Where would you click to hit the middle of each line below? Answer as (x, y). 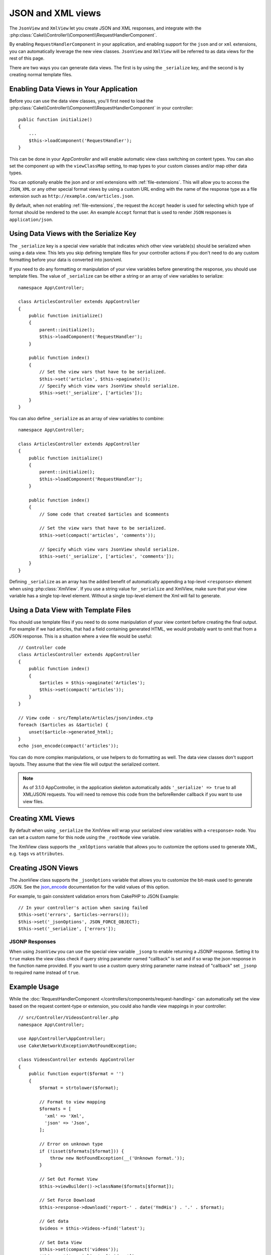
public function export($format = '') (76, 1074)
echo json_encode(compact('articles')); (69, 746)
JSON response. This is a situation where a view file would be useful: (81, 636)
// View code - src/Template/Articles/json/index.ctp (86, 718)
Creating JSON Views (44, 868)
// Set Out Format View (69, 1179)
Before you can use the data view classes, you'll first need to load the (81, 101)
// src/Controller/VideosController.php (69, 1018)
